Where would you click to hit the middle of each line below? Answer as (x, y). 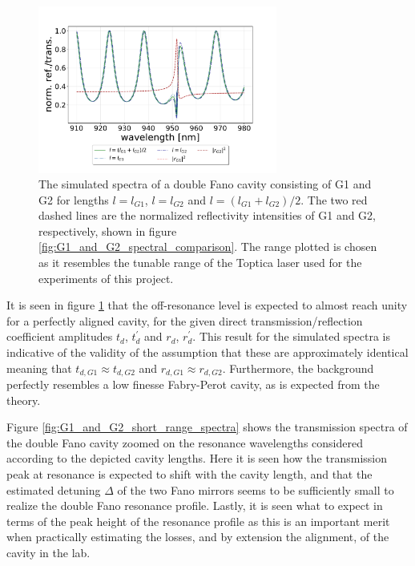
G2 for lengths (74, 199)
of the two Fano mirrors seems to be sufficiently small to (256, 489)
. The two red (334, 199)
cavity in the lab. (48, 553)
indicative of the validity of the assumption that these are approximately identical (207, 352)
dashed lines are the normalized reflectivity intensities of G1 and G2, (207, 215)
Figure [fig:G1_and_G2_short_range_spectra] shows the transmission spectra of (207, 427)
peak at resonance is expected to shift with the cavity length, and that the (189, 474)
